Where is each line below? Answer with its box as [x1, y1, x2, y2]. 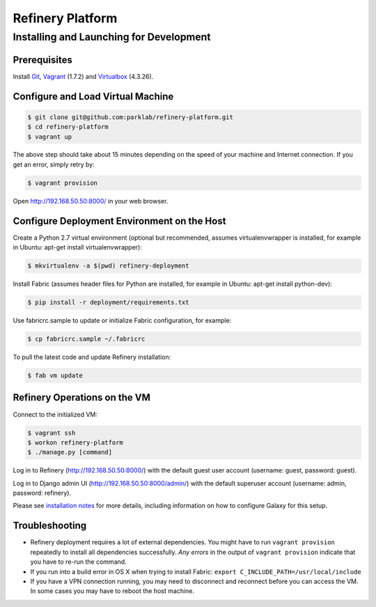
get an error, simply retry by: [13, 160, 95, 169]
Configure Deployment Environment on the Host [13, 215, 226, 226]
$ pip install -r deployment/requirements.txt [27, 298, 189, 307]
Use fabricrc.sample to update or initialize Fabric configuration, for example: [13, 316, 232, 325]
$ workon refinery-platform [27, 438, 123, 446]
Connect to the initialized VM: [13, 410, 97, 418]
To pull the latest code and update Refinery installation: [13, 353, 171, 362]
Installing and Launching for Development [13, 31, 212, 43]
